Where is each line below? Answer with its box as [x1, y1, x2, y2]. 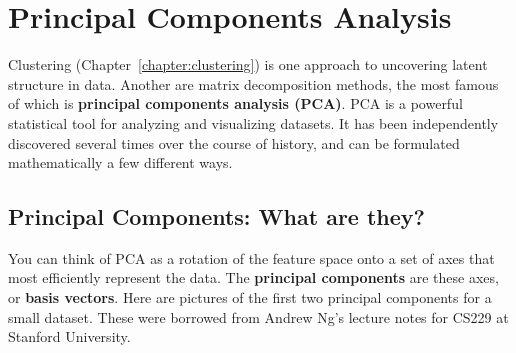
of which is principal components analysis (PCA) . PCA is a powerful [8, 93, 463, 114]
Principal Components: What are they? [8, 201, 425, 232]
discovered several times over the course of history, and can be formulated [8, 132, 460, 153]
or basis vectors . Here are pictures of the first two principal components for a [8, 287, 492, 308]
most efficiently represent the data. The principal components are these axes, [8, 267, 499, 288]
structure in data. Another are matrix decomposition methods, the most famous [8, 73, 499, 94]
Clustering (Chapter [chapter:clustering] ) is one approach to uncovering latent [8, 54, 488, 75]
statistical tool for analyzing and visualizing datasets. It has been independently [8, 112, 499, 133]
